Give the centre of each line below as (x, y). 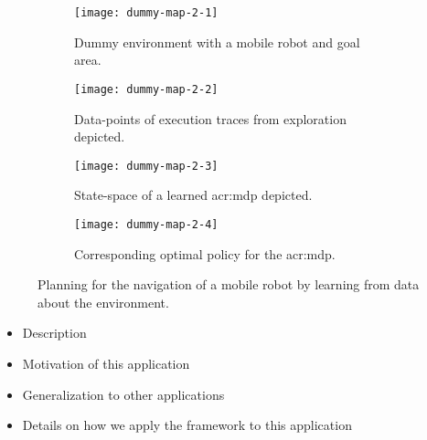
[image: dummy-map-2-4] (146, 224)
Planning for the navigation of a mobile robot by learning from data (229, 284)
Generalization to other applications (123, 394)
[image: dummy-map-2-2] (146, 89)
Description (54, 333)
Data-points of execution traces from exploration (210, 118)
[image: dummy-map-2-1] (146, 13)
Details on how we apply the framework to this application (187, 425)
